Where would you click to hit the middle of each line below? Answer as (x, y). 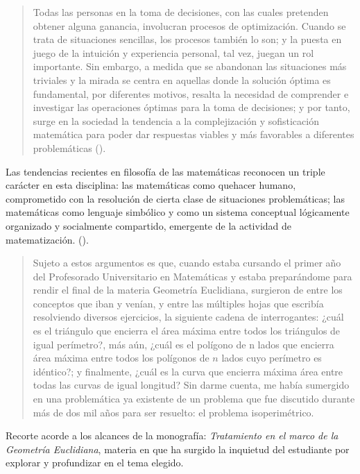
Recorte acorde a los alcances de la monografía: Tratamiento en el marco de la (172, 435)
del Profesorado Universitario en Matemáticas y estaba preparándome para (192, 276)
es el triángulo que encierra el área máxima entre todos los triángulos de (187, 331)
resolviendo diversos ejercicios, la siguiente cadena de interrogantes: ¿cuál (188, 317)
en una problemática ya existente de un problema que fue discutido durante (194, 399)
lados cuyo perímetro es (272, 358)
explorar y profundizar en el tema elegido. (95, 463)
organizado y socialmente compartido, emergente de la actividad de (149, 225)
